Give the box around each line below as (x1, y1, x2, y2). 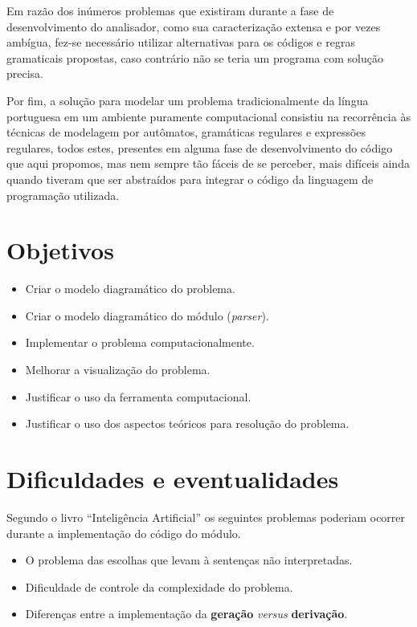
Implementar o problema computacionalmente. (25, 334, 255, 351)
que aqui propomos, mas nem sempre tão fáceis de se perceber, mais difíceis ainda (6, 155, 410, 172)
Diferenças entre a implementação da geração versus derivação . (25, 605, 348, 622)
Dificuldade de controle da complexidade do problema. (25, 578, 293, 595)
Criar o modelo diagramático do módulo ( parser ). (25, 307, 269, 324)
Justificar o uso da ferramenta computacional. (25, 388, 251, 405)
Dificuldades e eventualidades (6, 462, 339, 495)
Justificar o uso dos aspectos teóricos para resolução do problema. (25, 415, 350, 432)
